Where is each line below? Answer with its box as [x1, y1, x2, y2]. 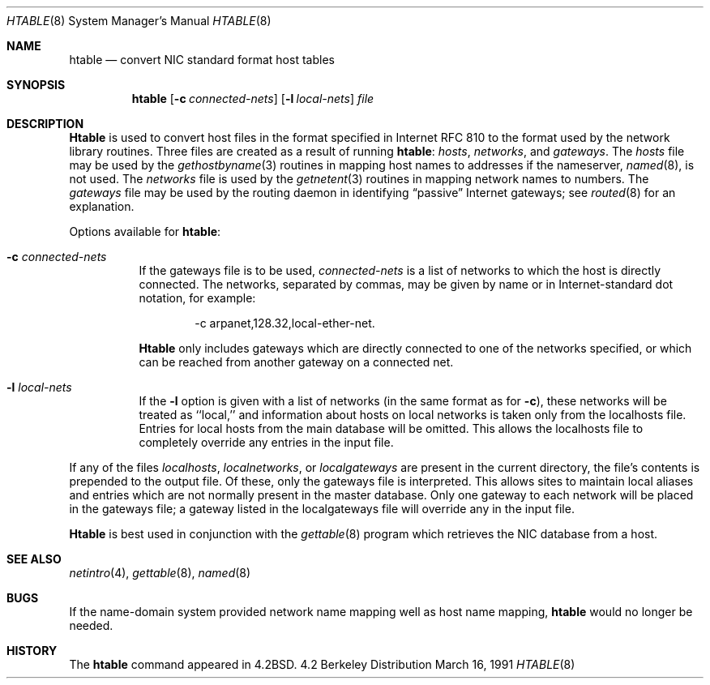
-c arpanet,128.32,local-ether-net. [195, 316, 375, 330]
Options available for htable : [69, 225, 221, 238]
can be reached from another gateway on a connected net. [139, 355, 454, 369]
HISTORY [6, 644, 58, 657]
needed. [69, 619, 113, 632]
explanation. [69, 199, 135, 213]
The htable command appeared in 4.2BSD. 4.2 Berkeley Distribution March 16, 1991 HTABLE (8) [69, 657, 575, 671]
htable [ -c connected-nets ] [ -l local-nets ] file [131, 92, 374, 105]
